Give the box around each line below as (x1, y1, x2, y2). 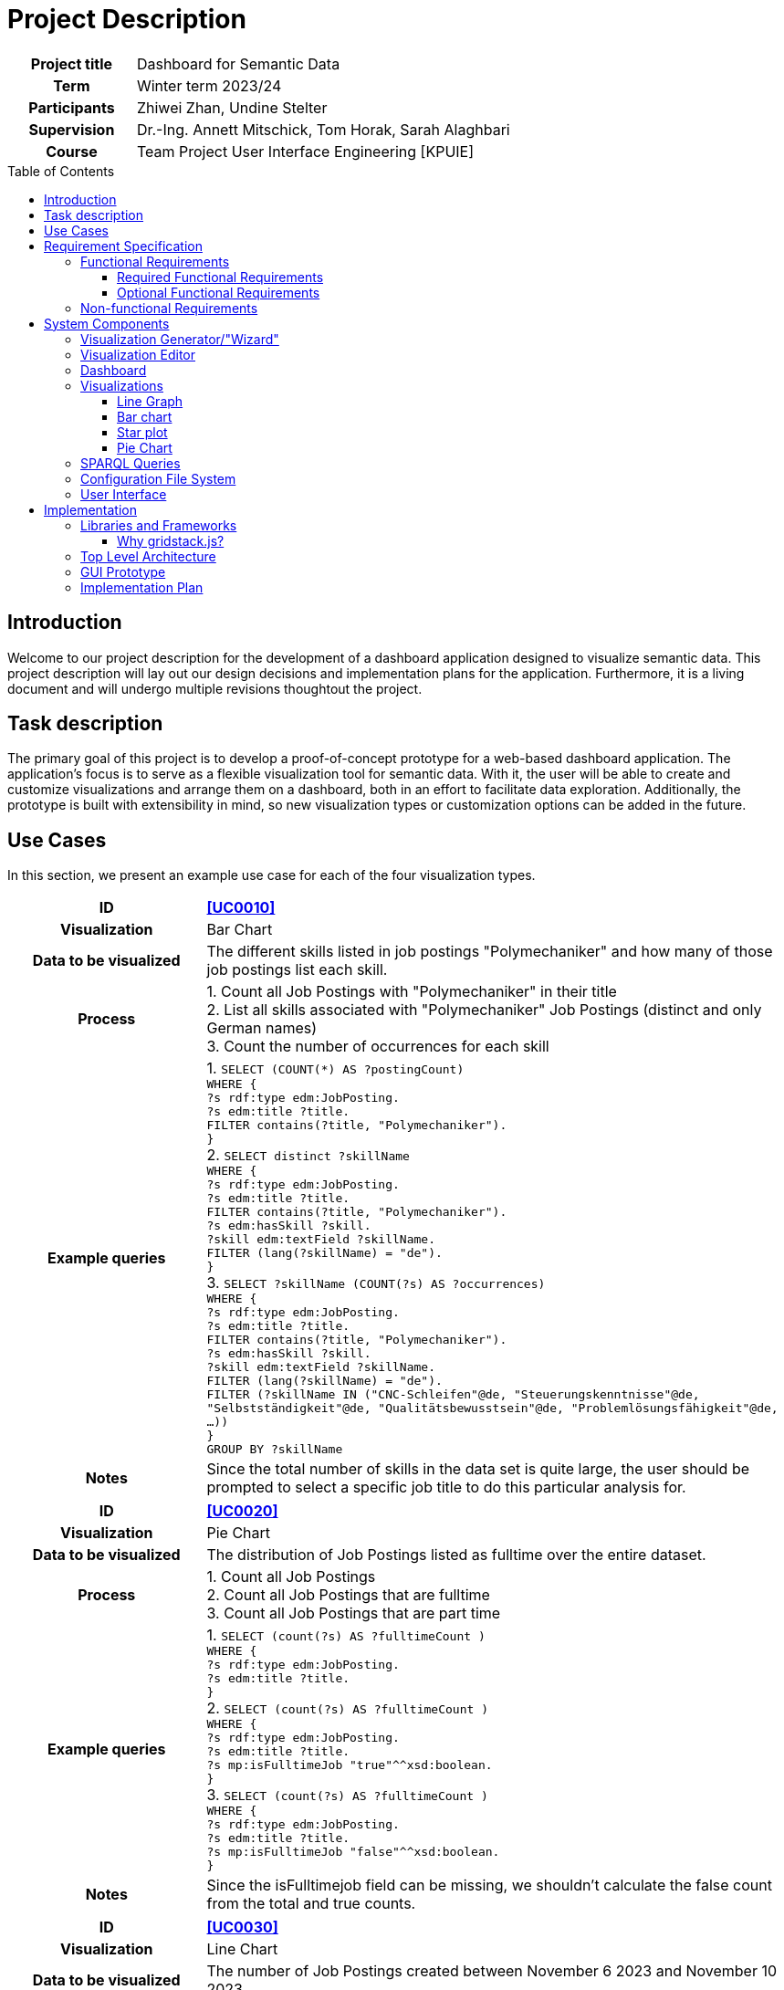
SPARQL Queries (80, 455, 181, 471)
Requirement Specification (44, 237, 203, 254)
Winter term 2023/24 (136, 76, 282, 95)
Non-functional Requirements (80, 299, 258, 316)
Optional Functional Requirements (117, 284, 320, 300)
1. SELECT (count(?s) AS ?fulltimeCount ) (206, 1626, 486, 1645)
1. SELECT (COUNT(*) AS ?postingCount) (206, 1059, 465, 1078)
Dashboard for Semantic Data (136, 54, 340, 73)
